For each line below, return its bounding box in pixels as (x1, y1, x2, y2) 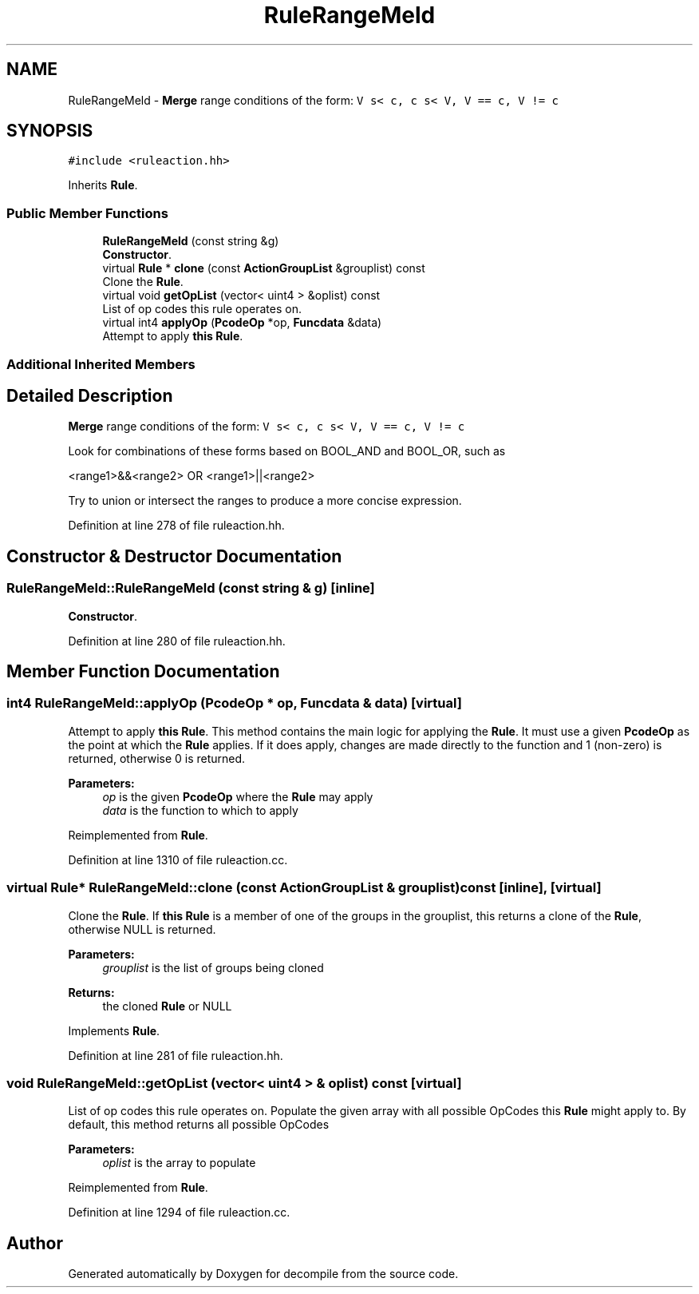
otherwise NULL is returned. (68, 922, 216, 936)
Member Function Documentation (6, 661, 280, 682)
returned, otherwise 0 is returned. (68, 751, 246, 765)
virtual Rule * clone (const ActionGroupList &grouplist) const (102, 261, 425, 276)
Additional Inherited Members (6, 355, 195, 372)
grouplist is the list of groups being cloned (102, 960, 324, 974)
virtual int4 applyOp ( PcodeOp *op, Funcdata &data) (102, 316, 382, 330)
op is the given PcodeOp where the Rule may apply (102, 789, 373, 804)
